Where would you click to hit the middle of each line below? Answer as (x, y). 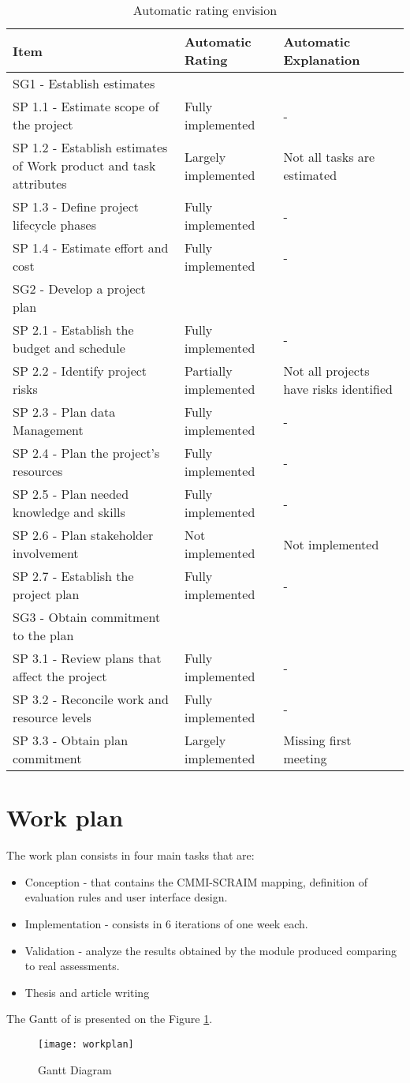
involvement (46, 553)
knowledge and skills (69, 512)
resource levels (52, 717)
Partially (208, 371)
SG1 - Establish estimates (84, 83)
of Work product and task (84, 165)
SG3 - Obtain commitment (87, 617)
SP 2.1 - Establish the (73, 330)
